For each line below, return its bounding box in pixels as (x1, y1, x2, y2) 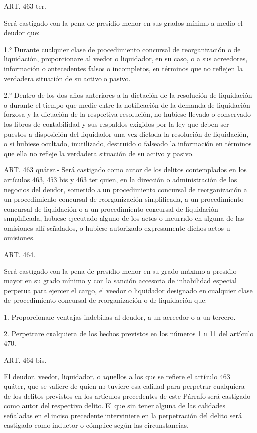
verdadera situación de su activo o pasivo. (4, 73, 131, 83)
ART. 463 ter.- (4, 1, 49, 11)
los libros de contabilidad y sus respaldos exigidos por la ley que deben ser (4, 118, 229, 129)
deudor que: (4, 27, 40, 38)
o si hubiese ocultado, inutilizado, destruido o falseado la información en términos (4, 138, 252, 149)
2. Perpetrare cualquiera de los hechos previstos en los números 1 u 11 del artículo (4, 328, 254, 338)
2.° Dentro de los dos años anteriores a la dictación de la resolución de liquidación (4, 90, 252, 100)
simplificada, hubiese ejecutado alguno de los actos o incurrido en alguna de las (4, 213, 244, 223)
